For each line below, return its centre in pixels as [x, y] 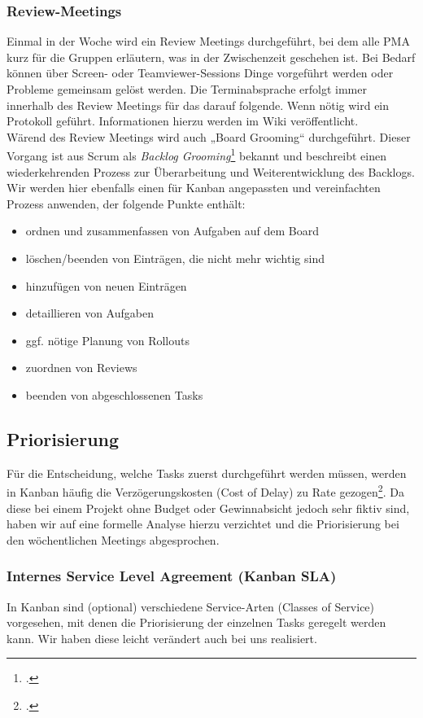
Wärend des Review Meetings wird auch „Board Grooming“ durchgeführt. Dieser [209, 136]
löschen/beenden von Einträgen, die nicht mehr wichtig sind [175, 258]
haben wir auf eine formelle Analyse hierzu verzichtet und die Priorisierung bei [203, 524]
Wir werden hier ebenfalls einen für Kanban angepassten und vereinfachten [194, 188]
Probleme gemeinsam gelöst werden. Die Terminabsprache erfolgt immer [187, 89]
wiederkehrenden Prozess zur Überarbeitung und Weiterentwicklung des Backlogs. [211, 171]
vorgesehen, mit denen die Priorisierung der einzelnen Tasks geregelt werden [196, 622]
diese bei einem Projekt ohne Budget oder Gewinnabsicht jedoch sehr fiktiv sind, [208, 508]
